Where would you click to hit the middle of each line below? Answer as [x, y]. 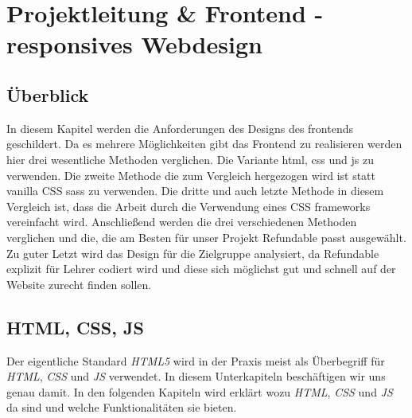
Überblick [48, 94]
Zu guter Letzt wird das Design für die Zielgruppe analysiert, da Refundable [193, 253]
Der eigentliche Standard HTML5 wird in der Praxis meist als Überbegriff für [196, 360]
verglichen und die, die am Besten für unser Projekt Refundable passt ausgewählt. [206, 237]
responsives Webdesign [134, 44]
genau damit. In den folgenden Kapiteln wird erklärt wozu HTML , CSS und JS [200, 391]
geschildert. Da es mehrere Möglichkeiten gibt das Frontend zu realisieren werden [204, 144]
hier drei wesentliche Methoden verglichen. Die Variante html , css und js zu [190, 159]
